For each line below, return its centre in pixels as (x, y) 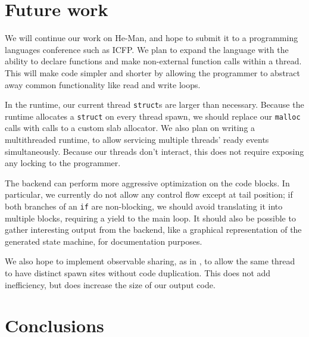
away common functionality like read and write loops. (103, 84)
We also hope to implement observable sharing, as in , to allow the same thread (150, 261)
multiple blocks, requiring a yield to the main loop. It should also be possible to (150, 218)
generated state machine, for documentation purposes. (104, 241)
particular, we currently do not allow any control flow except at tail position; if (149, 194)
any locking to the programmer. (63, 163)
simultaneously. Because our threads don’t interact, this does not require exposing (154, 151)
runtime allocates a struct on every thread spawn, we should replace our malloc (153, 116)
